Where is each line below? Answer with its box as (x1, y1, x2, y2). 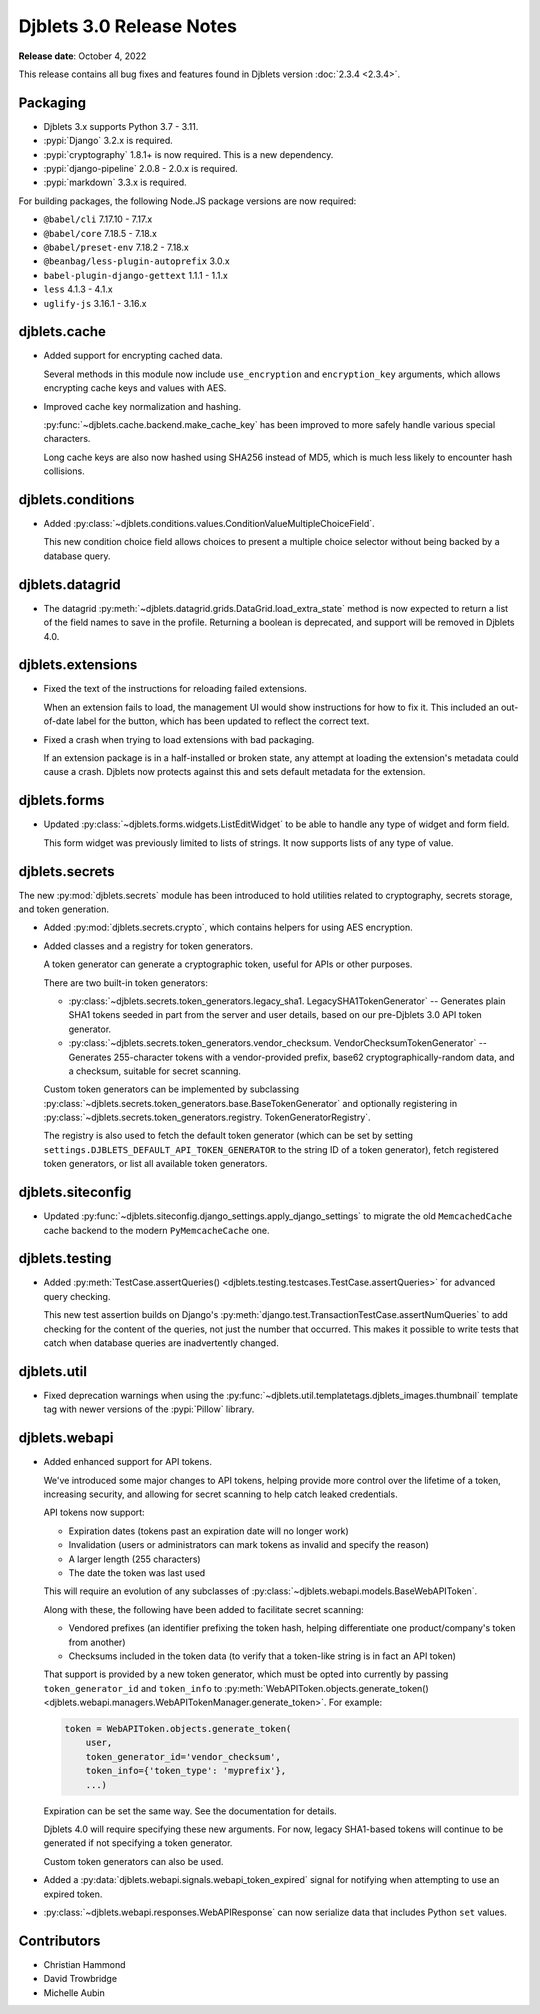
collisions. (43, 465, 85, 477)
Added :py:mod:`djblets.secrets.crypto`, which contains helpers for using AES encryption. (43, 921, 414, 934)
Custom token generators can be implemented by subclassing (43, 1083, 300, 1095)
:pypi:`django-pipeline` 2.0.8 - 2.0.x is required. (43, 163, 239, 175)
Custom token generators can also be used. (43, 1855, 224, 1867)
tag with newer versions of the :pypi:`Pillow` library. (43, 1403, 255, 1415)
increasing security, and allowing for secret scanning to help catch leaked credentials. (43, 1488, 399, 1500)
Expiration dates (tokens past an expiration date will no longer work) (68, 1525, 349, 1537)
